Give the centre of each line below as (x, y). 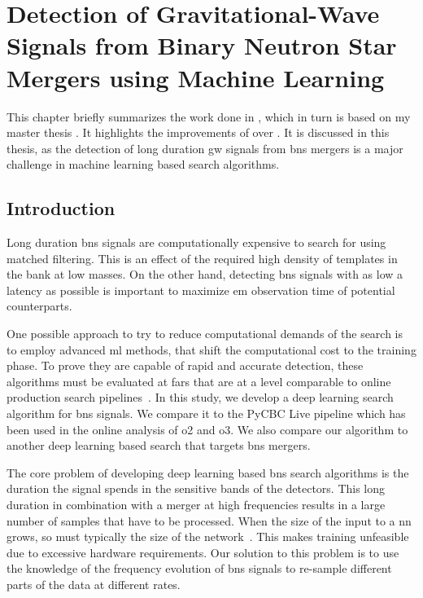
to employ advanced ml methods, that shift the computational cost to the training (211, 349)
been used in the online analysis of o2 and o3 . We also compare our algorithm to (207, 429)
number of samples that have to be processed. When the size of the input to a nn (209, 520)
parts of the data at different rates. (94, 584)
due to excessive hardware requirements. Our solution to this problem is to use (203, 552)
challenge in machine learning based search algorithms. (143, 164)
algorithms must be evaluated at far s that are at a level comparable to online (199, 381)
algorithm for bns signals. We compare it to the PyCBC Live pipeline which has (206, 413)
